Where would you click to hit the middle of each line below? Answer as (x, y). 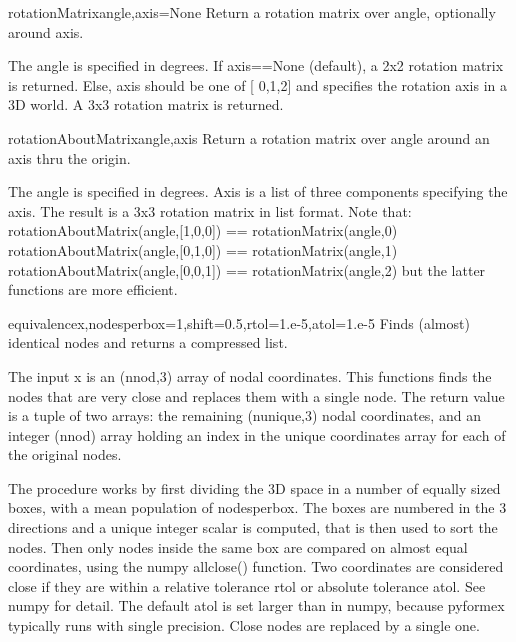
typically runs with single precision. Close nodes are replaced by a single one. (244, 625)
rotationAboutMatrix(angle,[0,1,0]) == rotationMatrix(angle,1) (203, 249)
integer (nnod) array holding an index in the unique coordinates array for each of (257, 434)
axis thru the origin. (69, 157)
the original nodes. (65, 454)
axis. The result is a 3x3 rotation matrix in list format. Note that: (210, 210)
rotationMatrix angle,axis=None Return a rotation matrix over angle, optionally (252, 12)
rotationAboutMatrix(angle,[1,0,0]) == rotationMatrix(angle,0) (203, 230)
